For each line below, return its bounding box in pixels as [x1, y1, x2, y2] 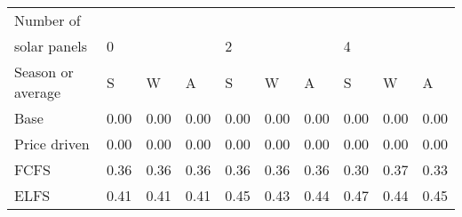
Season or [14, 61, 74, 82]
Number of [14, 10, 81, 30]
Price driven [14, 133, 90, 154]
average [14, 82, 61, 102]
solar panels [14, 36, 88, 56]
